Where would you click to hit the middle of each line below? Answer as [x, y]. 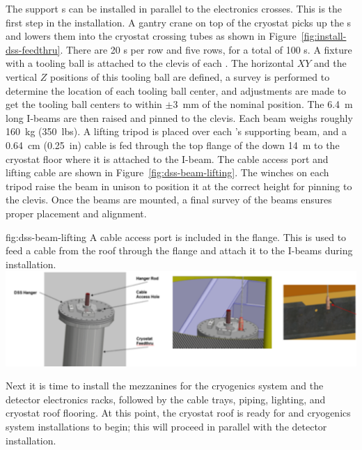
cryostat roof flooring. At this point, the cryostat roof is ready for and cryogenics [178, 413]
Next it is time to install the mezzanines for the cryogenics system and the [165, 386]
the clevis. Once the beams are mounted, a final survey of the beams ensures [169, 200]
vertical [22, 76]
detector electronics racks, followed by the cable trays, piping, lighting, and [166, 399]
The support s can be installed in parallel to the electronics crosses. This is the [174, 8]
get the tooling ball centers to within [84, 104]
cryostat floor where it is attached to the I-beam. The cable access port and [167, 158]
